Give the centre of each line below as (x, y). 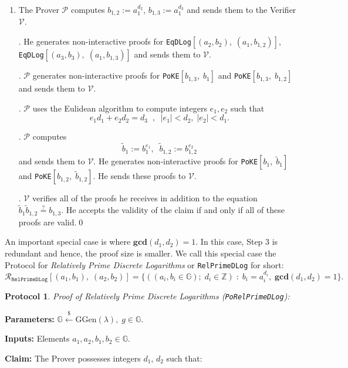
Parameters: (30, 318)
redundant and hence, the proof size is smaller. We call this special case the (141, 253)
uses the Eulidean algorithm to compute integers (120, 108)
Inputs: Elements (37, 338)
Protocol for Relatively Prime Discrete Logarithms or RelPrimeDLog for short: (144, 264)
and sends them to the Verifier (241, 9)
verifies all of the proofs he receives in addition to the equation (145, 198)
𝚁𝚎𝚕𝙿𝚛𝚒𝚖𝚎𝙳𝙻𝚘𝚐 (30, 280)
